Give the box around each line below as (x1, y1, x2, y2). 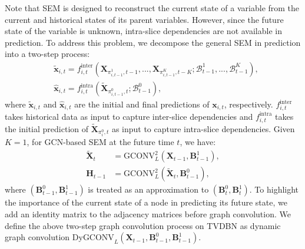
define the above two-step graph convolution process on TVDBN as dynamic (5, 219, 281, 231)
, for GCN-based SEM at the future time (26, 136, 174, 148)
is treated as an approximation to (88, 183, 209, 196)
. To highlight (249, 183, 299, 196)
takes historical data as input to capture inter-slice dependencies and (5, 110, 253, 122)
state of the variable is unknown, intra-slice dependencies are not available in (5, 25, 282, 37)
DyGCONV (72, 234, 114, 243)
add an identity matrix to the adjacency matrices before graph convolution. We (5, 207, 291, 220)
